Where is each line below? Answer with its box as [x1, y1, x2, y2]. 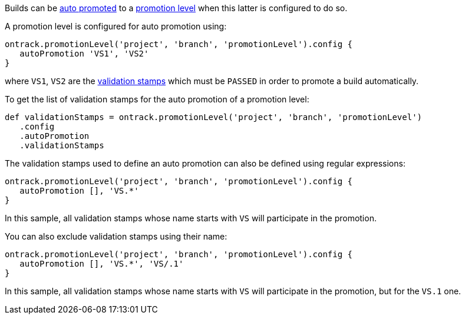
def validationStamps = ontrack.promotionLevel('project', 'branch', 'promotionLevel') [5, 112, 423, 122]
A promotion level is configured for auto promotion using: [5, 21, 227, 31]
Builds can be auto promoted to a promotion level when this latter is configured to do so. [5, 3, 348, 13]
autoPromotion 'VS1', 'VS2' [19, 49, 149, 58]
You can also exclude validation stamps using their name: [5, 231, 227, 241]
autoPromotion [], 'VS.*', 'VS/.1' [19, 259, 184, 268]
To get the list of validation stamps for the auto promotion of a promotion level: [5, 94, 309, 104]
